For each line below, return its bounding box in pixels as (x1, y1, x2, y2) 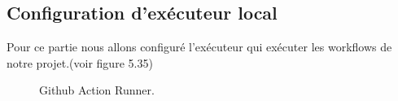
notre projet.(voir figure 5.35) (7, 54, 153, 71)
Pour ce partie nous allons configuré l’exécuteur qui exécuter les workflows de (7, 38, 392, 55)
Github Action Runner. (39, 81, 155, 99)
